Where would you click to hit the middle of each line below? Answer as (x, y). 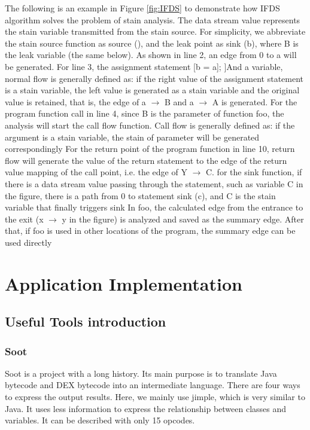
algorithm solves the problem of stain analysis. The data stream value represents (153, 19)
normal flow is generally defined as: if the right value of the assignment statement (154, 78)
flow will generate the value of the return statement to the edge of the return (146, 160)
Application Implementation (124, 283)
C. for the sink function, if (254, 172)
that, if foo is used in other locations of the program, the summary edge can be (150, 231)
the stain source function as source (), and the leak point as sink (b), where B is (152, 43)
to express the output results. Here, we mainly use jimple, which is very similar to (155, 397)
